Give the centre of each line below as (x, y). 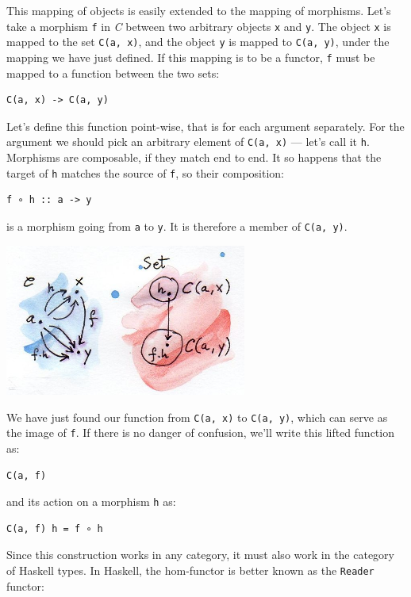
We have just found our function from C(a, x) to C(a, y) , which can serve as (197, 417)
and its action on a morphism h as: (91, 501)
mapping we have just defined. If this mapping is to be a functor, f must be (191, 57)
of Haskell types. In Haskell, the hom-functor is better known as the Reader (190, 570)
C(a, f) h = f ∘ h (55, 528)
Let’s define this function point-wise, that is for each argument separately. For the (205, 126)
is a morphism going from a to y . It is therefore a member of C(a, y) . (177, 226)
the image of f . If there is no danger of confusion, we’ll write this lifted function (200, 432)
